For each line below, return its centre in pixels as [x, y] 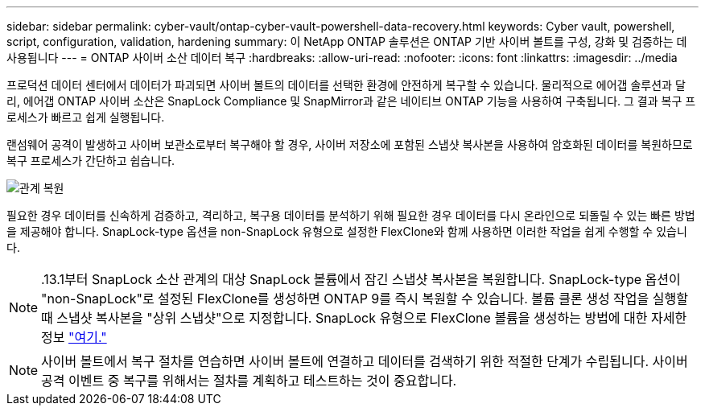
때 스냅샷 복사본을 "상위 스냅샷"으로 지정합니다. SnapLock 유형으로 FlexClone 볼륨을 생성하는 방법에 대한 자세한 [364, 318]
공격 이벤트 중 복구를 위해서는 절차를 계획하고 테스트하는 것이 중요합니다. [249, 381]
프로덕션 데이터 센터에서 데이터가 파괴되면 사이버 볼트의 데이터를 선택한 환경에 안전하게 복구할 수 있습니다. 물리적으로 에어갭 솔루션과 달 [346, 85]
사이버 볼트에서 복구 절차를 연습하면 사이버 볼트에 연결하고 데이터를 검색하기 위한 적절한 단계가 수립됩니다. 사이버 [365, 361]
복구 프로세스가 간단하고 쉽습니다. [91, 161]
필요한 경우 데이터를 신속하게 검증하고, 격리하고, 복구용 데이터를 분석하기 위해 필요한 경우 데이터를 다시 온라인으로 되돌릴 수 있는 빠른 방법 [351, 215]
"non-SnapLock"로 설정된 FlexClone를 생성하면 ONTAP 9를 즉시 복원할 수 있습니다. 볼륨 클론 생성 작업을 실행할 [365, 299]
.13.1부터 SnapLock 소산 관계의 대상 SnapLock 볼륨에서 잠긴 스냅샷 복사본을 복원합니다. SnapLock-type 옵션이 [361, 279]
